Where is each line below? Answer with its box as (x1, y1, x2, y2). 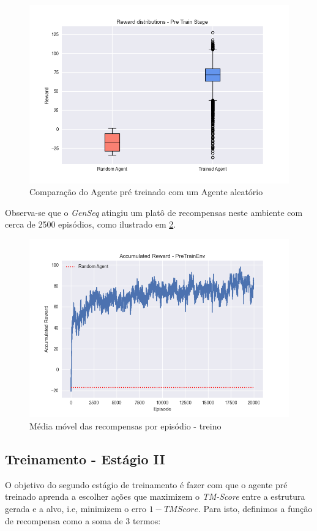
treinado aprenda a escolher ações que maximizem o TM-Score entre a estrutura (5, 490, 305, 503)
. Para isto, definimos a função (198, 502, 313, 514)
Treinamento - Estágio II (5, 449, 165, 468)
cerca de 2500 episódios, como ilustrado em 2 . (5, 218, 176, 231)
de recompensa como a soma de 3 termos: (5, 514, 161, 527)
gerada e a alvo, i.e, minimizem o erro (5, 502, 147, 514)
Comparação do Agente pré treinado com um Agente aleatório (29, 185, 263, 198)
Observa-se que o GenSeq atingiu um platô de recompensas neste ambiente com (5, 206, 303, 218)
